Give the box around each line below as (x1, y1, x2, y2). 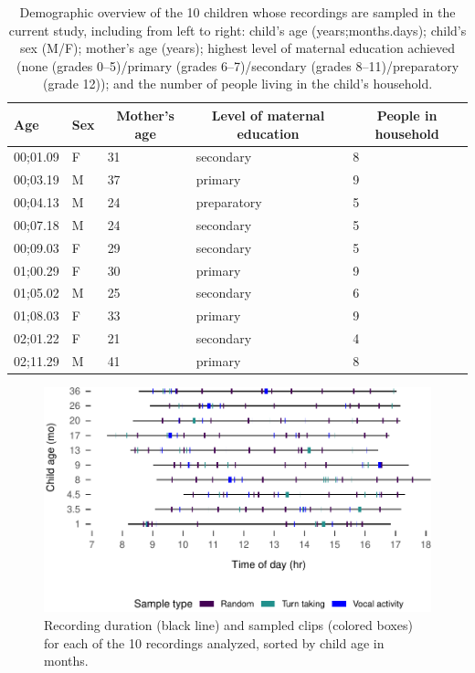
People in (376, 105, 438, 124)
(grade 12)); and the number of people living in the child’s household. (42, 74, 433, 93)
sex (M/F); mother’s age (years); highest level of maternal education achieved (19, 38, 456, 58)
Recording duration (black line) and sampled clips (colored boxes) (44, 615, 413, 635)
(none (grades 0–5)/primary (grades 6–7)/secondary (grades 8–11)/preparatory (16, 56, 459, 75)
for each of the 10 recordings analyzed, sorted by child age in (44, 633, 385, 652)
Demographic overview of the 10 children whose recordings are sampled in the (19, 3, 456, 21)
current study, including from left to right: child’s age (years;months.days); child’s (8, 20, 467, 39)
